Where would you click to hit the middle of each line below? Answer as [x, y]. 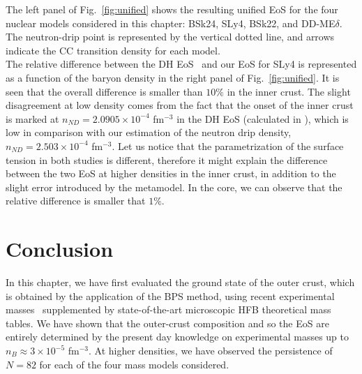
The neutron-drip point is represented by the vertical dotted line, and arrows [170, 37]
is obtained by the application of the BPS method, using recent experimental [170, 296]
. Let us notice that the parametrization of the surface [228, 145]
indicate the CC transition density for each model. [113, 50]
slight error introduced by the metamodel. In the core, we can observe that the [174, 187]
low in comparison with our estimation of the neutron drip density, [149, 132]
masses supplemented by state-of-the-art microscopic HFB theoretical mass [168, 309]
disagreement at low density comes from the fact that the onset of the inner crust [180, 105]
